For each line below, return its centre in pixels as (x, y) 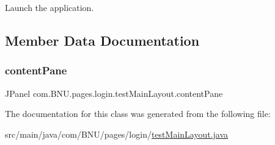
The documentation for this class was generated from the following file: (138, 114)
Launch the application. (50, 7)
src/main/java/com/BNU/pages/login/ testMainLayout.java (117, 134)
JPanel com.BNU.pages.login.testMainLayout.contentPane (114, 93)
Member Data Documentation (102, 40)
